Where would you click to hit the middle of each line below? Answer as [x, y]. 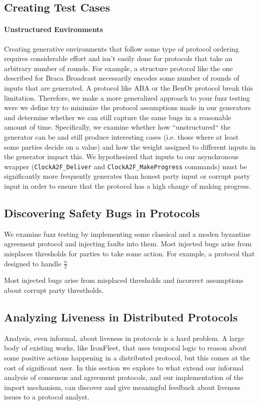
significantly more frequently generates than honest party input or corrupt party [127, 176]
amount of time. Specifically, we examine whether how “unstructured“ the [117, 127]
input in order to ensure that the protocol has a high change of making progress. [127, 185]
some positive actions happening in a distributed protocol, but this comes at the [127, 357]
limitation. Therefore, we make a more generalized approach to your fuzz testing [127, 97]
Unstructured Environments [53, 29]
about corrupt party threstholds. [54, 290]
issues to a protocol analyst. [47, 397]
